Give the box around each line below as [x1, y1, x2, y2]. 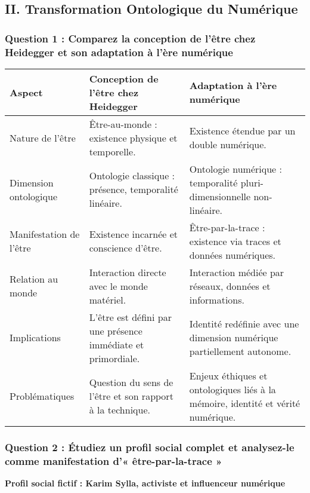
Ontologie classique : [89, 169, 175, 183]
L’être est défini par [89, 310, 172, 324]
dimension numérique [189, 330, 278, 345]
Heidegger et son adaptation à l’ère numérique [5, 44, 233, 59]
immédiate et [89, 337, 144, 351]
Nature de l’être [10, 130, 76, 145]
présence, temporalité [89, 182, 178, 197]
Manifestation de [10, 227, 80, 241]
